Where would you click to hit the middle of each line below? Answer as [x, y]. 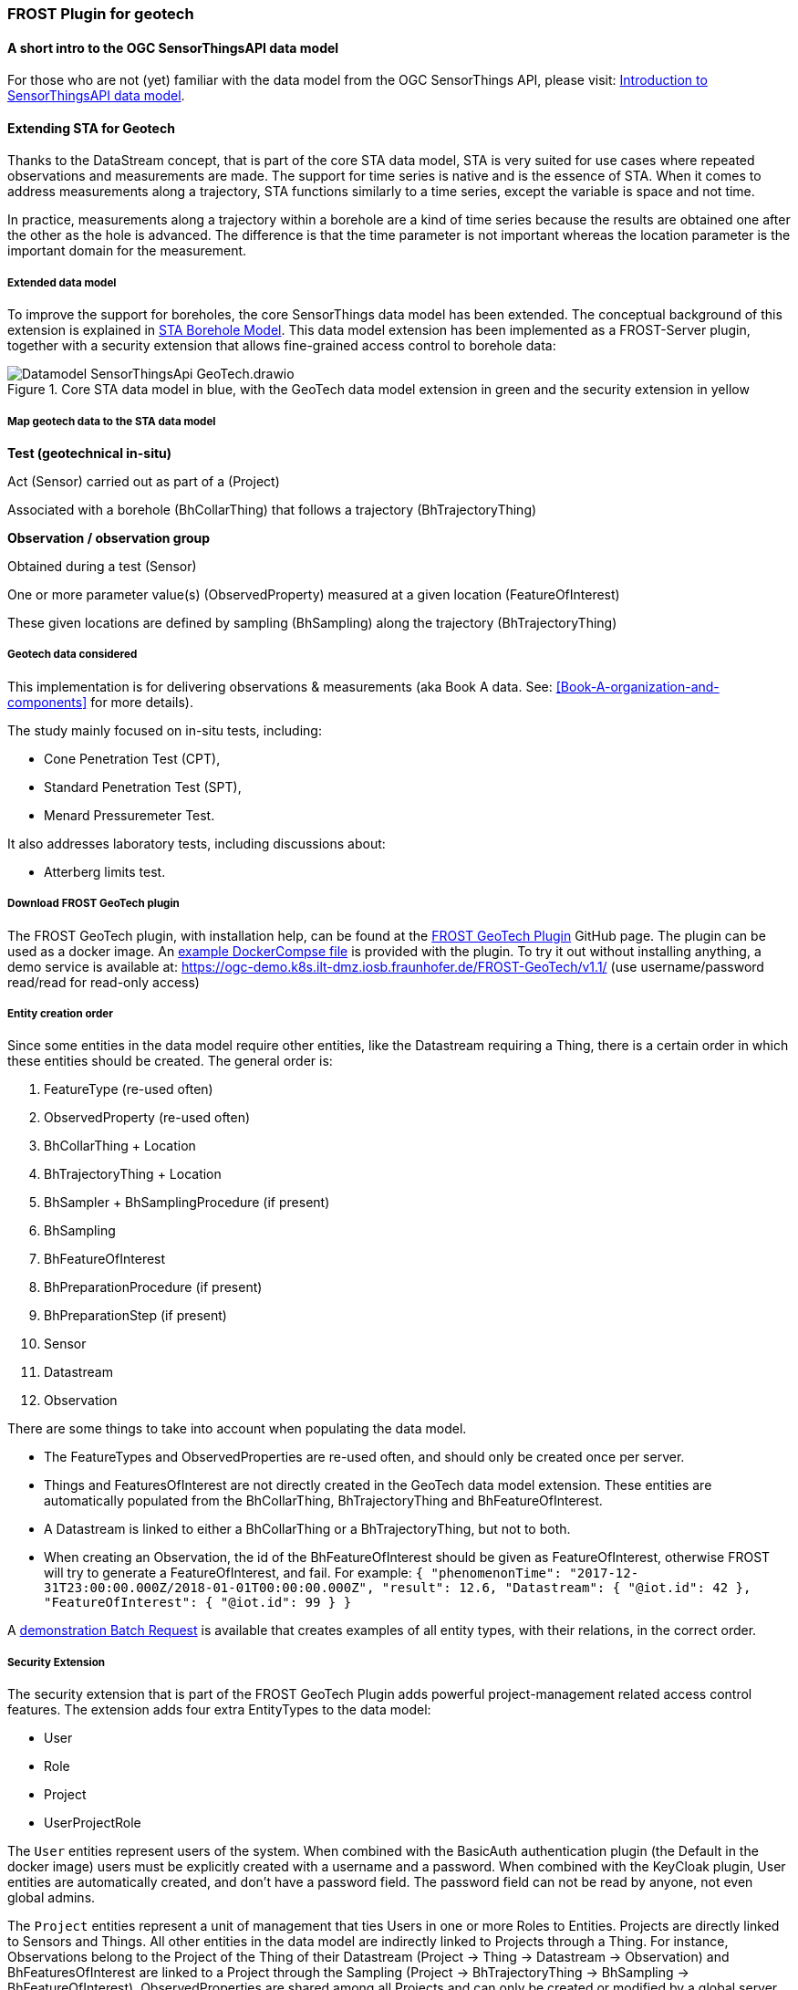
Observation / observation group [109, 538]
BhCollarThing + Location [120, 1146]
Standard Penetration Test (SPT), [143, 787]
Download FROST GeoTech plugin [93, 904]
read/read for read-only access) [104, 982]
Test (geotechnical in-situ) [90, 453]
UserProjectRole [93, 1823]
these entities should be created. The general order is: [170, 1061]
